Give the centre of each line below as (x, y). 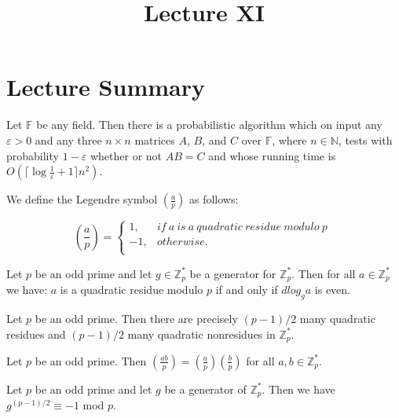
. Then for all (324, 273)
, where (289, 139)
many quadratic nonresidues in (201, 334)
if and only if (247, 290)
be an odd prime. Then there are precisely (136, 318)
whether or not (126, 155)
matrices (155, 139)
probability (33, 155)
